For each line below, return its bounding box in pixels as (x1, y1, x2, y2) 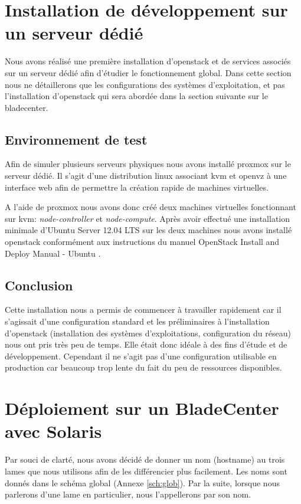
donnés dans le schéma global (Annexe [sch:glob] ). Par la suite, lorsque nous (5, 476, 280, 489)
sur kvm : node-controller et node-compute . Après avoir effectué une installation (5, 212, 290, 224)
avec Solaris (5, 419, 102, 443)
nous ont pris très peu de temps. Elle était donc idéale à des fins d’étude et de (5, 338, 287, 351)
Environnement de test (5, 130, 148, 148)
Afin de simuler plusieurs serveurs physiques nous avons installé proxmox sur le (5, 158, 291, 170)
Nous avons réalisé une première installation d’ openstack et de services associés (5, 55, 291, 67)
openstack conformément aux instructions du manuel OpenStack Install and (5, 235, 280, 248)
